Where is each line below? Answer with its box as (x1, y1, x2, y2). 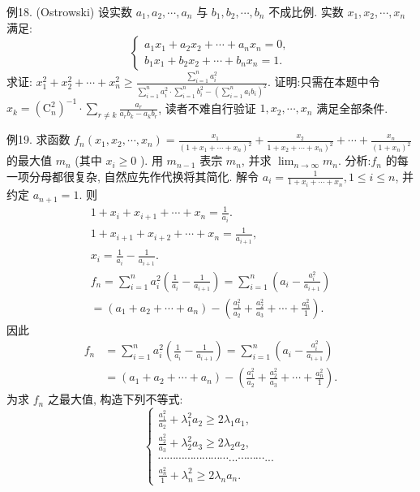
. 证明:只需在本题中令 (268, 73, 380, 90)
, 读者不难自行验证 (158, 99, 256, 116)
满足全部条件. (316, 99, 388, 116)
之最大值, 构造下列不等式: (47, 391, 183, 408)
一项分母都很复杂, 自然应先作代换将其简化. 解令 (6, 167, 259, 184)
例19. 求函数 (6, 131, 71, 148)
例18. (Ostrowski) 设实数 (6, 3, 132, 19)
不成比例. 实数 (268, 3, 344, 19)
